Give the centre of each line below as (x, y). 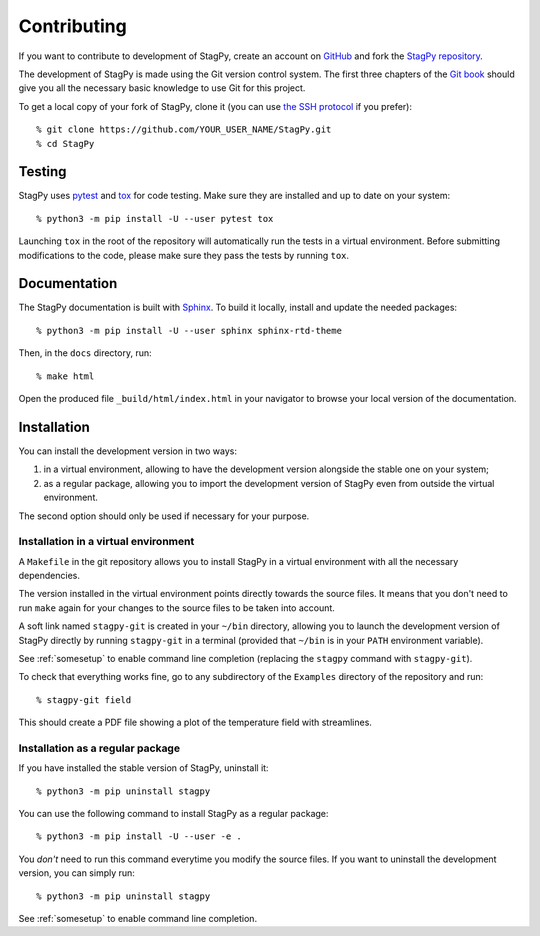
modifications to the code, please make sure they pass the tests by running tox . (184, 255)
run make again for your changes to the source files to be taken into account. (176, 607)
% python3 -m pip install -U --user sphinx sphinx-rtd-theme (189, 330)
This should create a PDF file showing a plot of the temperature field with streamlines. (195, 722)
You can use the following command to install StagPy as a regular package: (173, 814)
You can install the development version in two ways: (128, 451)
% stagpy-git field (84, 699)
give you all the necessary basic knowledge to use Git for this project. (162, 88)
